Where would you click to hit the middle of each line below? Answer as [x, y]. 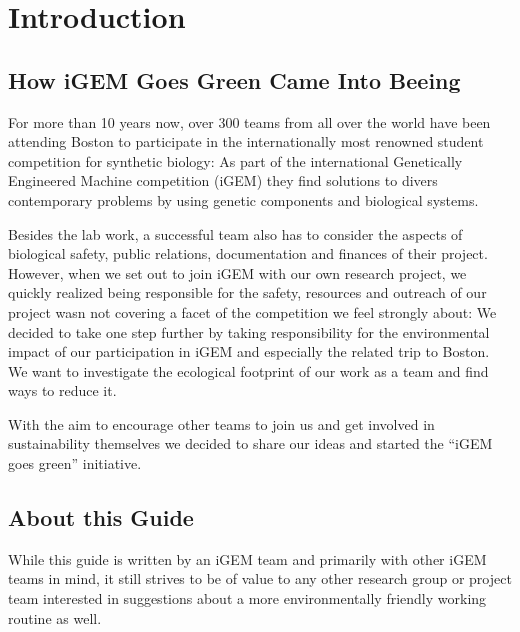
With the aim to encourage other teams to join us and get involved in [221, 423]
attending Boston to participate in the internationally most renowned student [246, 141]
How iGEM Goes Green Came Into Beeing [234, 79]
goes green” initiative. [75, 463]
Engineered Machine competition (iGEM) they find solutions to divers [223, 180]
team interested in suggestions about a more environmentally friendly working [247, 598]
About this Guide [101, 517]
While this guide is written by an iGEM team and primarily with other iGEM [247, 558]
